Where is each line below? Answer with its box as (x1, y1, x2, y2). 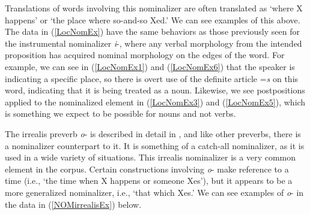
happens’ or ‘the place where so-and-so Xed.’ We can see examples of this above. (5, 13, 300, 26)
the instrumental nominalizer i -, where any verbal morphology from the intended (5, 37, 302, 49)
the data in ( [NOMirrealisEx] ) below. (5, 198, 142, 210)
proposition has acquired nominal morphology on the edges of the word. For (5, 49, 285, 61)
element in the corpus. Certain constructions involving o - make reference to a (5, 162, 289, 175)
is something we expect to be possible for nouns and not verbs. (5, 107, 236, 120)
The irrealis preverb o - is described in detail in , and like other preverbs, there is (5, 127, 301, 140)
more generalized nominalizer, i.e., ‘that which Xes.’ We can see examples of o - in (5, 186, 304, 198)
